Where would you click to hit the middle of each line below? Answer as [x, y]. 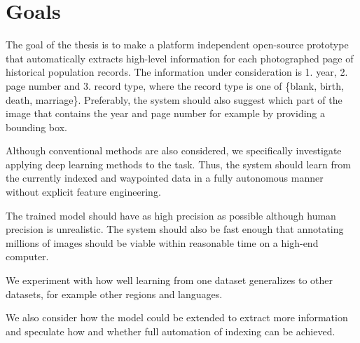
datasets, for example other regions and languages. [114, 294]
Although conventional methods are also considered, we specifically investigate [174, 150]
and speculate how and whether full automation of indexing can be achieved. [171, 331]
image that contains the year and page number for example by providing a [166, 113]
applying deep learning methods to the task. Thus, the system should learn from [178, 164]
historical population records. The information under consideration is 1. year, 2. [177, 72]
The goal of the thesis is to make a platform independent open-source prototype [177, 45]
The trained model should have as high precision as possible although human [171, 215]
